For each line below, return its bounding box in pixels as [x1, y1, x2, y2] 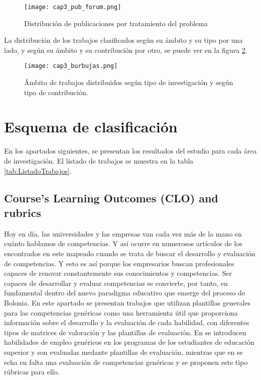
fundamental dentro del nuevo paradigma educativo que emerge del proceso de [4, 287, 245, 298]
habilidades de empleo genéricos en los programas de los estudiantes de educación [4, 337, 254, 347]
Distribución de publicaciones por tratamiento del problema [24, 18, 208, 28]
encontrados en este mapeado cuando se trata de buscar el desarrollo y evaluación [4, 248, 255, 258]
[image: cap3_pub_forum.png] [24, 4, 121, 11]
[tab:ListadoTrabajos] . [4, 165, 72, 176]
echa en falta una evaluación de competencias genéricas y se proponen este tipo [4, 356, 248, 367]
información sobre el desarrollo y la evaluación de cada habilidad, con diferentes [4, 317, 249, 328]
